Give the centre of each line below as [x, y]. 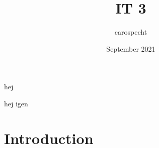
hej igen [16, 103]
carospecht [131, 32]
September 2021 [131, 48]
